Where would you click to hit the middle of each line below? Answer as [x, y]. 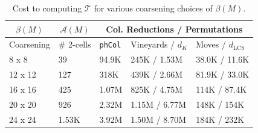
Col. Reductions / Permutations [174, 29]
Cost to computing [47, 8]
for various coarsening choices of [153, 8]
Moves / [211, 44]
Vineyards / [153, 44]
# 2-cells [75, 44]
